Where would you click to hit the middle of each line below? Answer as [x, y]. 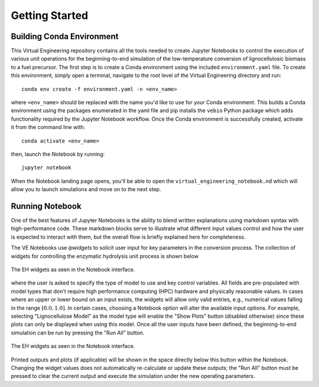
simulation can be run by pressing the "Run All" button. [78, 333]
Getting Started [50, 15]
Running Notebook [46, 206]
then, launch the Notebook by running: [58, 154]
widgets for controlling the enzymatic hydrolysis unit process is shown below [105, 256]
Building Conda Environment [65, 36]
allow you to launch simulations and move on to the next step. [86, 189]
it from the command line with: [48, 127]
